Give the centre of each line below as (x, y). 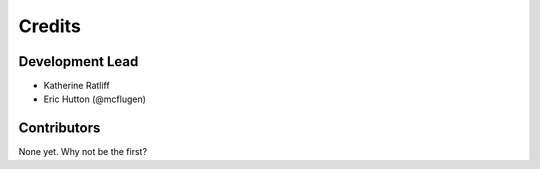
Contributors (59, 128)
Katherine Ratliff (76, 86)
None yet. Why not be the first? (83, 152)
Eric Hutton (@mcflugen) (95, 99)
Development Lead (78, 61)
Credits (50, 26)
